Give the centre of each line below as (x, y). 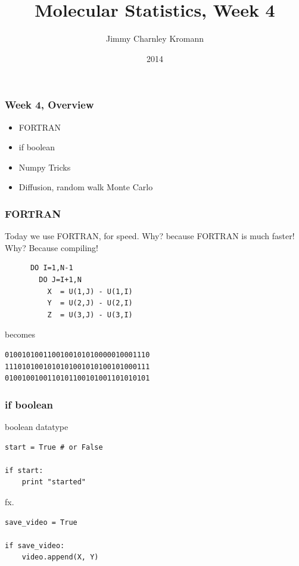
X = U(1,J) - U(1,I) (90, 291)
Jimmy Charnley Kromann (155, 38)
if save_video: (35, 545)
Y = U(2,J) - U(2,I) (90, 303)
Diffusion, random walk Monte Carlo (86, 187)
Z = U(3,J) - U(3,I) (90, 315)
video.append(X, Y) (60, 557)
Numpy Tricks (45, 167)
